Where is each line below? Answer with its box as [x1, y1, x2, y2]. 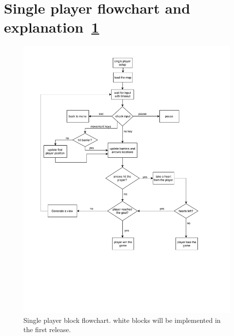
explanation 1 [4, 17, 99, 37]
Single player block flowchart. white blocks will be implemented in [23, 315, 221, 325]
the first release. [23, 324, 71, 335]
